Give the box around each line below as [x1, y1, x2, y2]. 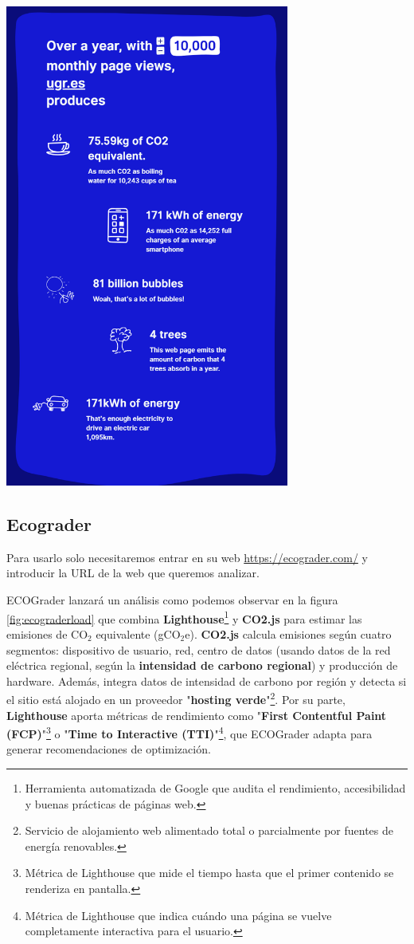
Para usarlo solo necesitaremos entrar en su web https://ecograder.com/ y [6, 549, 368, 565]
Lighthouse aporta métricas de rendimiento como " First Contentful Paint [6, 706, 387, 723]
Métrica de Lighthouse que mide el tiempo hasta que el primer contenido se [25, 864, 394, 881]
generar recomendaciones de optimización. [6, 741, 211, 757]
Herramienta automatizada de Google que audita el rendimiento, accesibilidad [25, 779, 406, 796]
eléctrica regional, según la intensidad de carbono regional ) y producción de [6, 657, 398, 674]
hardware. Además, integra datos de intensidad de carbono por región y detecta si [6, 672, 407, 689]
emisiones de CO [6, 625, 88, 642]
